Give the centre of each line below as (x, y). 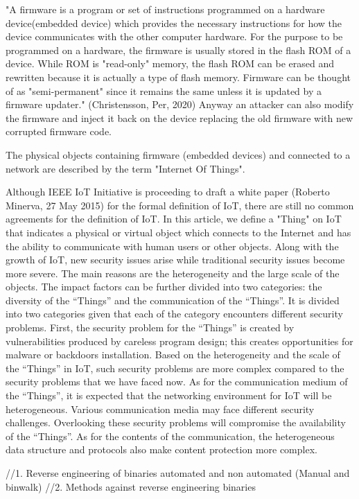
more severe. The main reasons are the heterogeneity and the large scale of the (173, 273)
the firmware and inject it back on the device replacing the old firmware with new (179, 117)
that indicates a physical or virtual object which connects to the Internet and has (178, 232)
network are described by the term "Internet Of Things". (125, 168)
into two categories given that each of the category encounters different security (174, 314)
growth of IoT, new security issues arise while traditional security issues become (175, 260)
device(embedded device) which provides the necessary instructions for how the (174, 23)
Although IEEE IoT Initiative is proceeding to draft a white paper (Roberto (168, 192)
